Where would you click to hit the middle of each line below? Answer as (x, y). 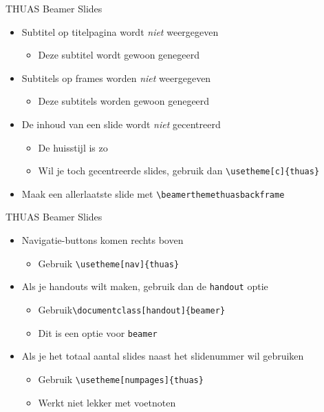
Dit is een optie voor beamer (98, 332)
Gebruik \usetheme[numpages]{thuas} (121, 379)
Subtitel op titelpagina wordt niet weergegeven (120, 31)
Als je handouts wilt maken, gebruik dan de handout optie (145, 286)
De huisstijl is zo (73, 147)
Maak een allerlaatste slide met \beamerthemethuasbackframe (153, 193)
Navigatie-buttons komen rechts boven (102, 240)
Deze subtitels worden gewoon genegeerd (124, 101)
